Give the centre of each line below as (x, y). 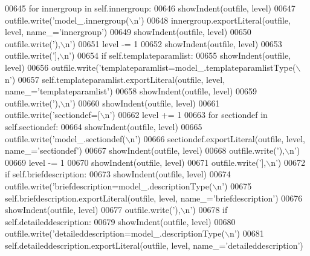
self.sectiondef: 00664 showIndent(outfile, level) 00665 (104, 126)
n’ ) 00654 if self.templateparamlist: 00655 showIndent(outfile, (178, 55)
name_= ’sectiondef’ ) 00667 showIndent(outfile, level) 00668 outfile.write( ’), (145, 150)
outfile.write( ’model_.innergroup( (67, 20)
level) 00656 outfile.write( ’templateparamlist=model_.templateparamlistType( (150, 67)
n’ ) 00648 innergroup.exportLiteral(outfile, (212, 20)
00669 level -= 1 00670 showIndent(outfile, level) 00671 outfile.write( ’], (136, 162)
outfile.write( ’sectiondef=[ (53, 115)
